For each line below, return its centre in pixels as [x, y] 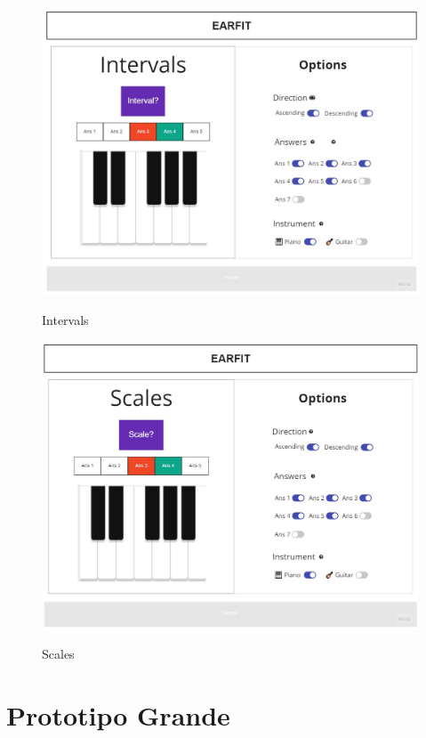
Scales [58, 654]
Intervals [65, 319]
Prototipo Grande [118, 714]
